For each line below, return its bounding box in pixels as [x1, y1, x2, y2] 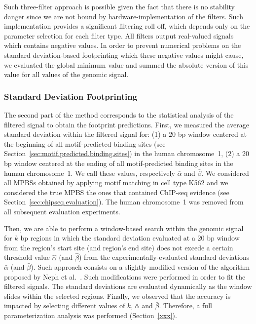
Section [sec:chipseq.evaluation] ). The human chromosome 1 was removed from [4, 197, 244, 207]
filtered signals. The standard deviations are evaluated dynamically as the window [4, 281, 252, 291]
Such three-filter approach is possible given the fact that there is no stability [4, 1, 235, 11]
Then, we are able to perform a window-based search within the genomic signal [4, 223, 244, 233]
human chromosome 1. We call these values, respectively [4, 167, 175, 178]
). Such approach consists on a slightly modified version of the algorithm [31, 262, 250, 272]
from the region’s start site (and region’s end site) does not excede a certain [4, 242, 233, 252]
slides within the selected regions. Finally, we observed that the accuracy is [4, 290, 231, 301]
